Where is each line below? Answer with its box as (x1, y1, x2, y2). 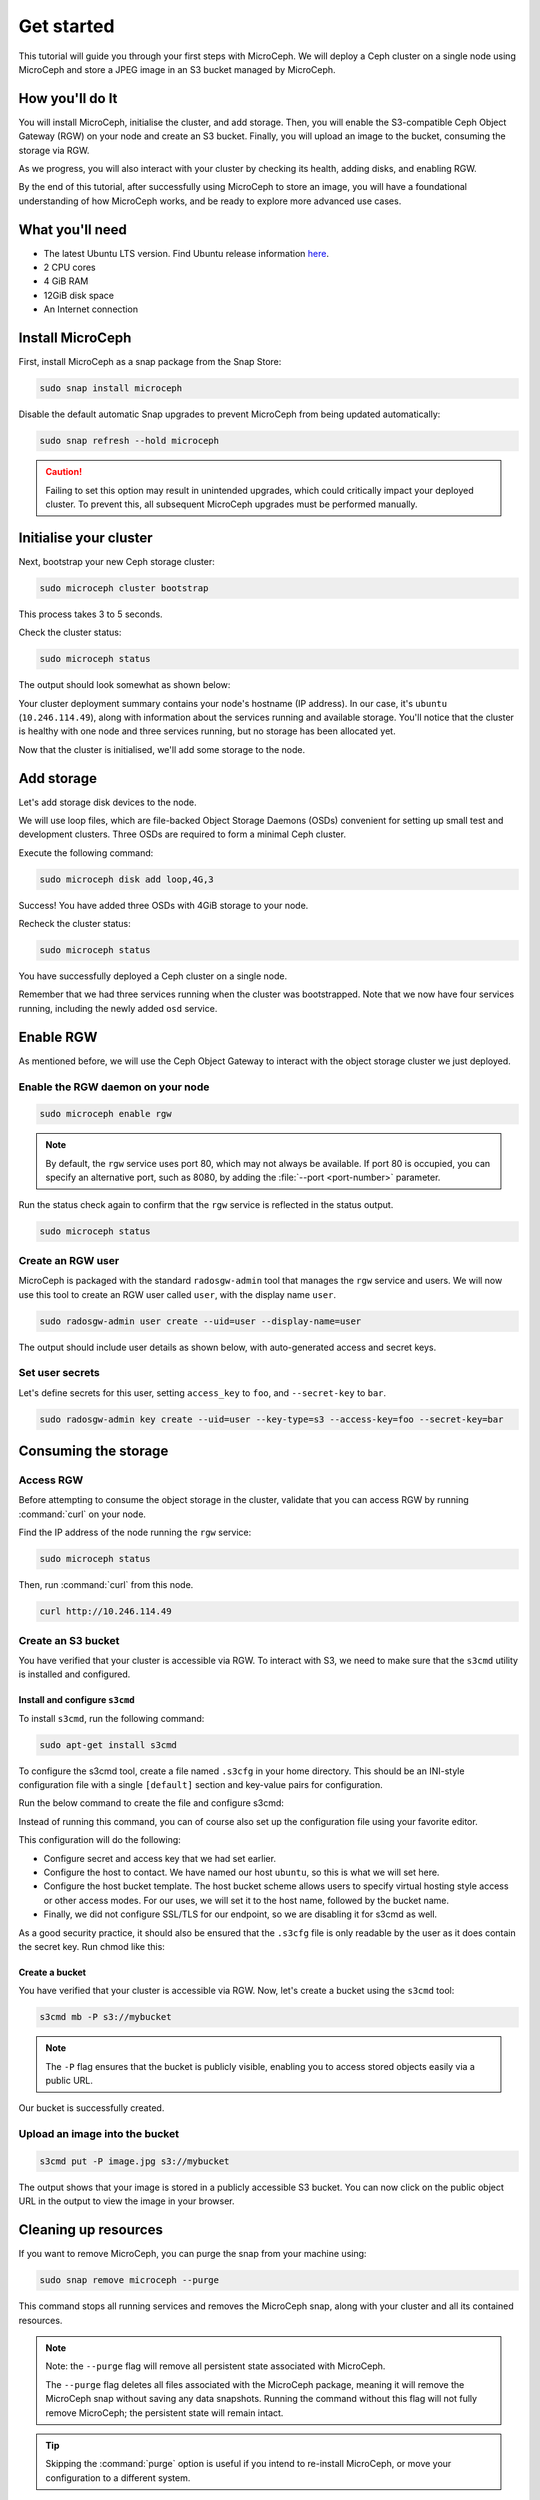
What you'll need (18, 221, 127, 238)
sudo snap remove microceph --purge (39, 2275, 220, 2286)
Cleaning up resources (18, 2221, 164, 2239)
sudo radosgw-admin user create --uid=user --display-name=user (39, 1315, 362, 1327)
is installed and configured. (18, 1668, 131, 1680)
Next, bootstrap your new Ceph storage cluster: (18, 555, 215, 567)
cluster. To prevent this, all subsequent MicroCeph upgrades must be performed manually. (45, 498, 419, 510)
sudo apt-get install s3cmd (39, 1739, 177, 1750)
